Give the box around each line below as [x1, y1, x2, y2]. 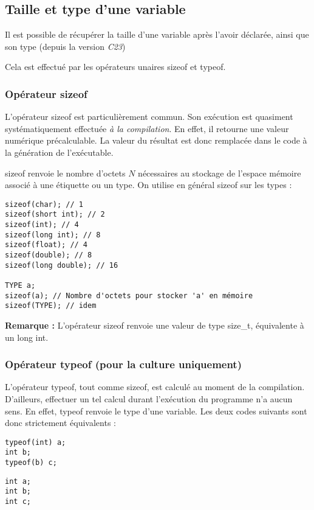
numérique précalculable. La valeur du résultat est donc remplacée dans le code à [5, 134, 307, 147]
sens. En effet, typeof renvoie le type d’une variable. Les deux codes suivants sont [5, 404, 307, 417]
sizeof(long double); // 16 [5, 260, 118, 270]
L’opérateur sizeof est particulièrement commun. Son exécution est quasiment [5, 110, 293, 123]
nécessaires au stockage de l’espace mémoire [138, 166, 301, 179]
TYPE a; [5, 281, 36, 290]
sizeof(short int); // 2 [5, 210, 105, 219]
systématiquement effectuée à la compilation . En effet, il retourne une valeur [5, 122, 289, 134]
